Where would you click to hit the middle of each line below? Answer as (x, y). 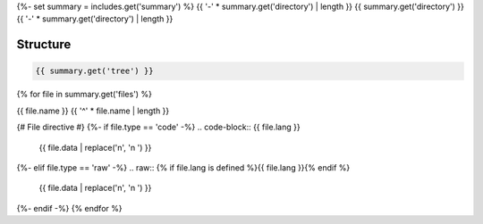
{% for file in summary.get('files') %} (84, 95)
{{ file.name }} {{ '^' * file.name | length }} (93, 111)
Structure (44, 45)
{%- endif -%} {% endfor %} (69, 208)
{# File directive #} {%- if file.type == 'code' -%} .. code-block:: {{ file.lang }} (158, 127)
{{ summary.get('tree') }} (94, 71)
